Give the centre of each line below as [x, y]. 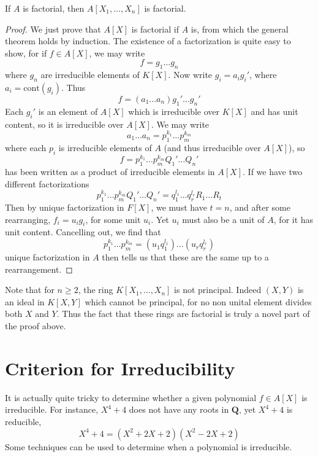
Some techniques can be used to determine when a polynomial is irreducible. [149, 446]
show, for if [26, 53]
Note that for [30, 290]
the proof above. [36, 326]
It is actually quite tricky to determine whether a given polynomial [131, 397]
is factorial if [155, 29]
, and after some [260, 207]
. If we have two [273, 172]
